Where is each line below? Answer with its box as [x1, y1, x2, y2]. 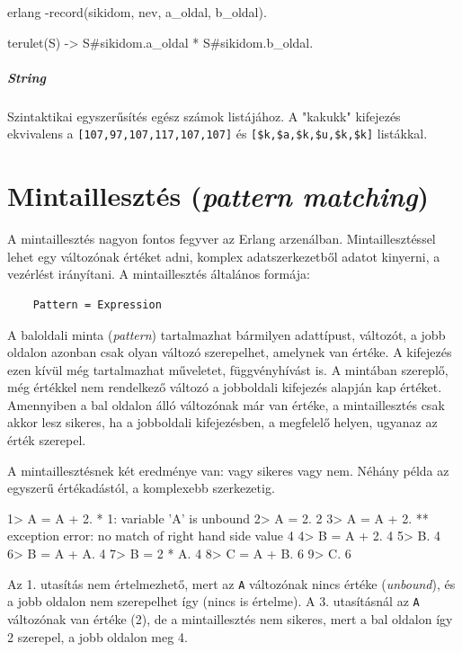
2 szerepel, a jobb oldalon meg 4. [7, 627, 188, 646]
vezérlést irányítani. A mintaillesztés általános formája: [7, 264, 310, 283]
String [7, 67, 47, 86]
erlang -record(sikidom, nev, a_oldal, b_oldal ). [7, 3, 267, 21]
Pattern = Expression [32, 298, 162, 311]
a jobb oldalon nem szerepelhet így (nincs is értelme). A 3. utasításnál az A [7, 592, 420, 611]
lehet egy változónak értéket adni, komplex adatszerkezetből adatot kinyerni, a [7, 246, 440, 265]
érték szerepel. [7, 431, 86, 450]
